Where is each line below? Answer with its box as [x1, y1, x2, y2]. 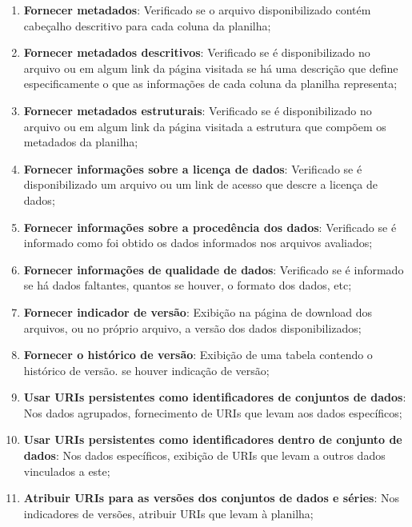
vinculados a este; [23, 462, 110, 479]
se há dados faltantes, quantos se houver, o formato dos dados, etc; [23, 277, 352, 293]
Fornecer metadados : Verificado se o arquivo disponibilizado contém [23, 2, 371, 18]
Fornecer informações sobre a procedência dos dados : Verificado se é [23, 218, 397, 235]
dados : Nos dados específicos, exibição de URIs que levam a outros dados [23, 447, 386, 464]
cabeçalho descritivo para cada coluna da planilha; [23, 17, 271, 34]
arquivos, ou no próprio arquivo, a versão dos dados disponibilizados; [23, 319, 362, 336]
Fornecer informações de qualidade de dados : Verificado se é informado [23, 261, 404, 277]
